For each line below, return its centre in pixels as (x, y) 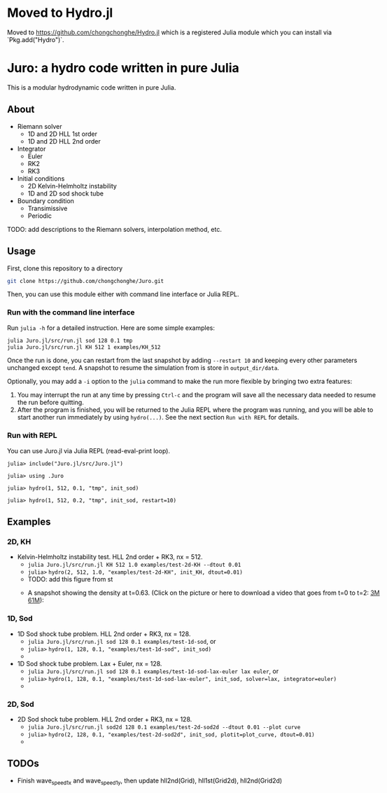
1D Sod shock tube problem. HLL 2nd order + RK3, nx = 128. (104, 634)
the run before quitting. (51, 402)
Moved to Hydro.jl (60, 13)
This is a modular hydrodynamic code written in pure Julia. (92, 87)
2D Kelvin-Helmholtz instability (72, 186)
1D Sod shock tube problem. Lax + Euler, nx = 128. (90, 663)
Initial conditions (41, 178)
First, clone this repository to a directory (65, 268)
